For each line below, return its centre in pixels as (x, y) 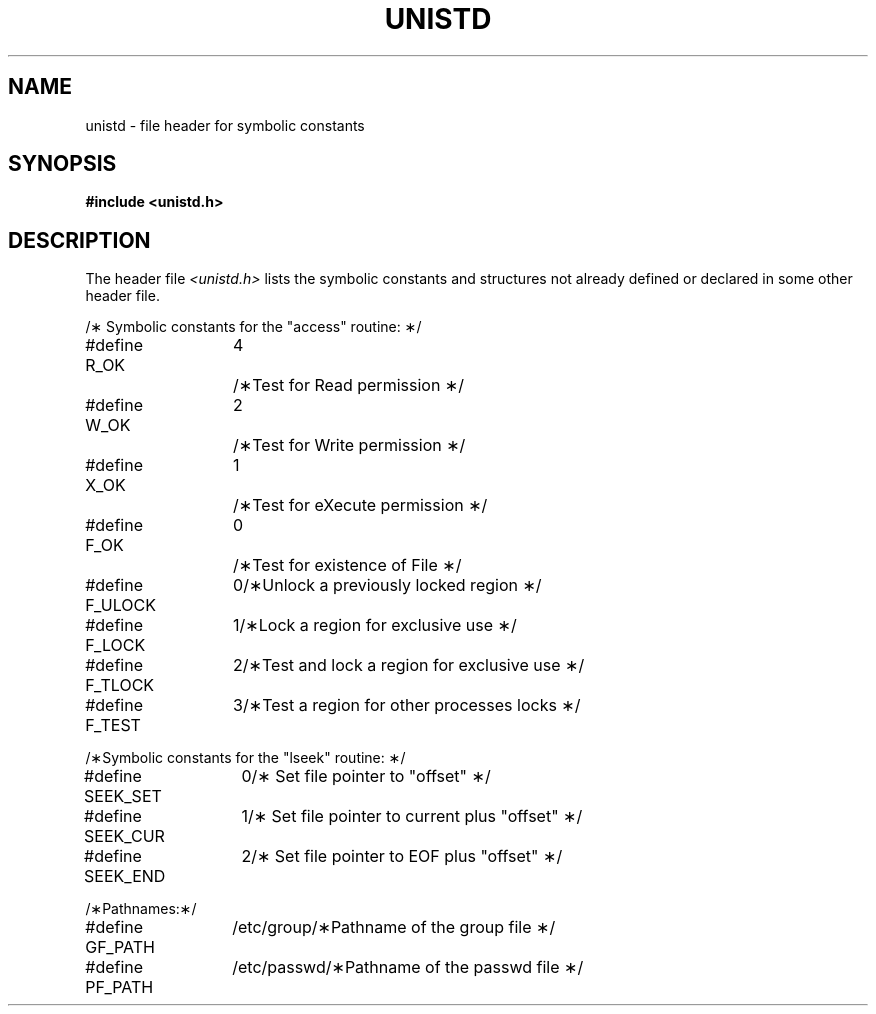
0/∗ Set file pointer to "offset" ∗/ (366, 776)
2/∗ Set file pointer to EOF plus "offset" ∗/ (402, 856)
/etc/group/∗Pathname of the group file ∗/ (394, 927)
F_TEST (113, 725)
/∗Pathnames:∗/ (141, 909)
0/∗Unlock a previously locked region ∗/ (387, 585)
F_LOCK (115, 645)
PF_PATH (119, 987)
